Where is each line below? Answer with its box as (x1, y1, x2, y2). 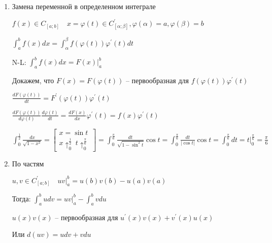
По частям (12, 158, 44, 168)
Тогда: (12, 193, 31, 203)
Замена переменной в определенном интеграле (12, 1, 156, 11)
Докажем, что (12, 75, 54, 85)
